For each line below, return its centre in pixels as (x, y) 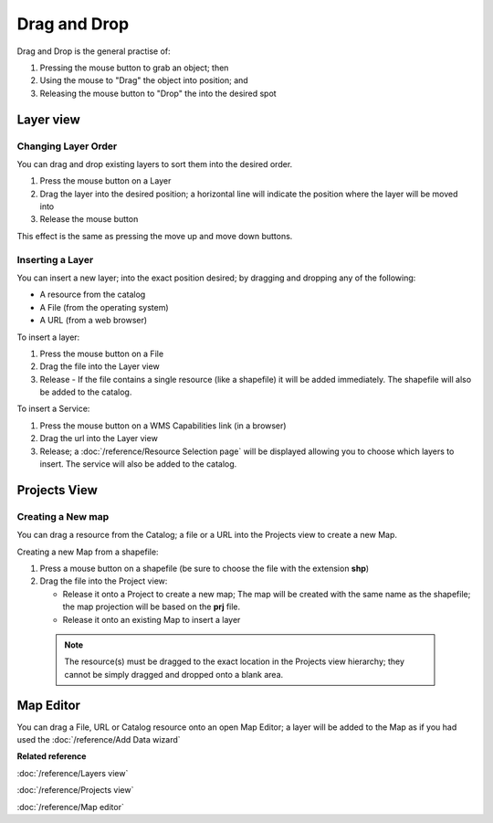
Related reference (52, 756)
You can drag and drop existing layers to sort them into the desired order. (155, 164)
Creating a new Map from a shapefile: (88, 552)
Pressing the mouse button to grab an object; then (134, 68)
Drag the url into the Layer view (99, 438)
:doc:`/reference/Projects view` (75, 790)
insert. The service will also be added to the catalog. (138, 464)
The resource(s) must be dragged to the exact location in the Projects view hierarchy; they (235, 661)
